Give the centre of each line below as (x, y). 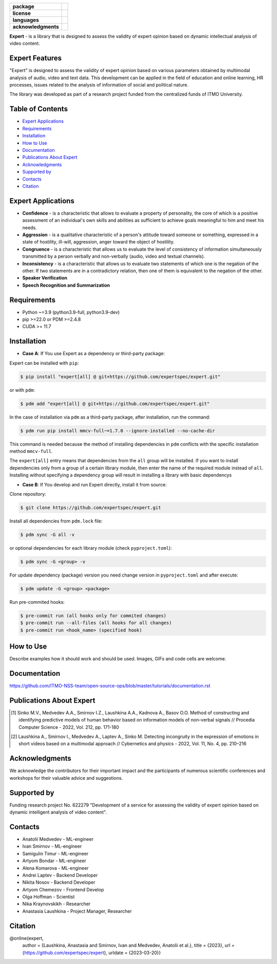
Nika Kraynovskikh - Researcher (56, 904)
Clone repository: (28, 494)
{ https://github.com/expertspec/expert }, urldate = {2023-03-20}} (92, 953)
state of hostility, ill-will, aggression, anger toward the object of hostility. (98, 242)
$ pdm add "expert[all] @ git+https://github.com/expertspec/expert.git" (115, 404)
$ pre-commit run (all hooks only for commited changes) (93, 616)
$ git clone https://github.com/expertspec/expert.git (91, 507)
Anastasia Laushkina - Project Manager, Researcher (77, 911)
